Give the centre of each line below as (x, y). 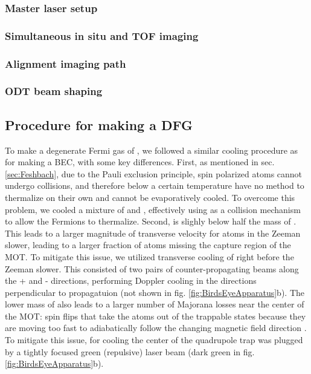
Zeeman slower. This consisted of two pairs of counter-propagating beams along (152, 268)
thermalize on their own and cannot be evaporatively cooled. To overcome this (150, 197)
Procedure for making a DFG (99, 124)
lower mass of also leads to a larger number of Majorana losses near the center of (155, 304)
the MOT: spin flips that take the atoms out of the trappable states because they (155, 316)
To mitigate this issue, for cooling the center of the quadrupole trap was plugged (154, 340)
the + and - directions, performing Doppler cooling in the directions (131, 280)
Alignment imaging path (66, 63)
